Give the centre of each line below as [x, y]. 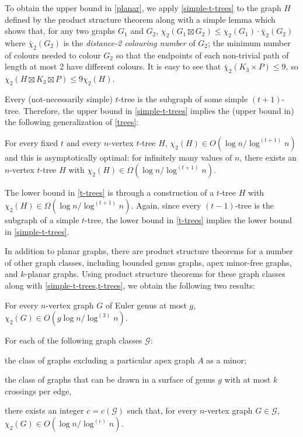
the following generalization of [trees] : [72, 122]
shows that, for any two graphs [60, 31]
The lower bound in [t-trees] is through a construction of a [109, 193]
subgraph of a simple [42, 219]
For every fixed [32, 142]
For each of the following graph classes [74, 340]
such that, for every [162, 410]
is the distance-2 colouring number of [129, 42]
